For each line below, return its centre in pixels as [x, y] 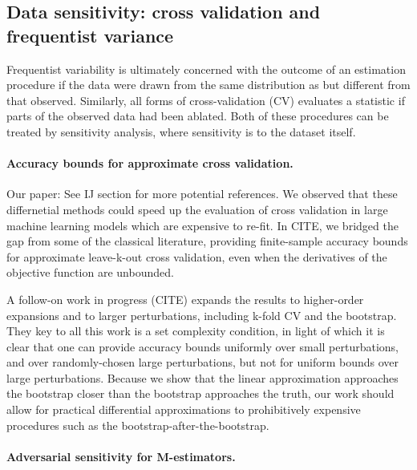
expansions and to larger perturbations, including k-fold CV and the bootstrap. [202, 315]
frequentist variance [90, 35]
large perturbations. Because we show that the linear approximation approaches [202, 377]
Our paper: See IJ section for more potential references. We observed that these [202, 194]
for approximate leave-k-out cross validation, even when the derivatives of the [197, 256]
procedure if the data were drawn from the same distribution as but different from [208, 85]
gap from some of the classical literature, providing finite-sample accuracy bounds [207, 241]
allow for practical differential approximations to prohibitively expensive [184, 409]
